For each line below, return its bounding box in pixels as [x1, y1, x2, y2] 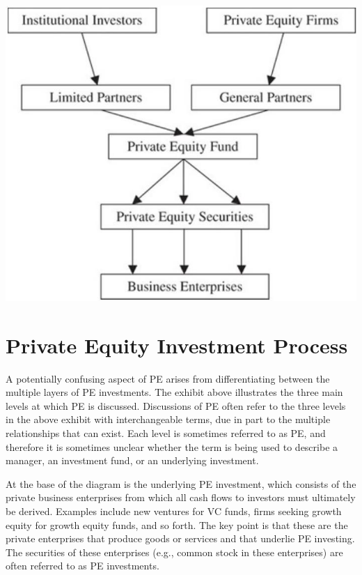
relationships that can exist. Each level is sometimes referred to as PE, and [6, 426, 326, 440]
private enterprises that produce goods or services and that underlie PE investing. [6, 531, 355, 546]
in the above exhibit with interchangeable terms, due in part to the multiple [6, 412, 331, 427]
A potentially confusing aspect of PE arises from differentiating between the [6, 371, 330, 385]
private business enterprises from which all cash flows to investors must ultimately [6, 490, 356, 505]
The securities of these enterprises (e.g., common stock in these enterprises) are [6, 544, 343, 559]
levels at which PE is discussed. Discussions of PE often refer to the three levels [6, 398, 346, 413]
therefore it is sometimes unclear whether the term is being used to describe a [6, 439, 338, 454]
